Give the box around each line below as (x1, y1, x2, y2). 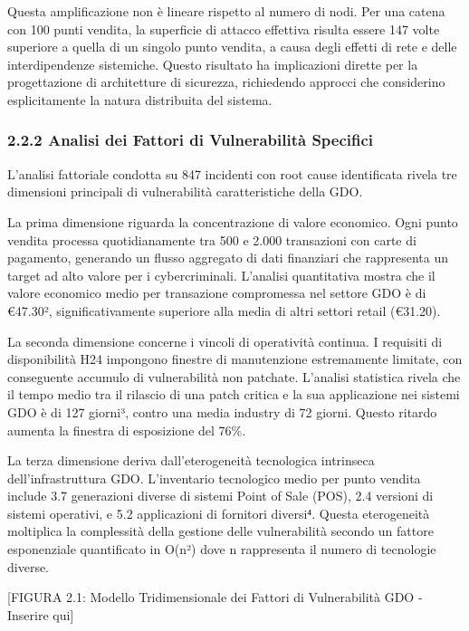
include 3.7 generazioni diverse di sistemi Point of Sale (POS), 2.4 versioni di (7, 486, 434, 505)
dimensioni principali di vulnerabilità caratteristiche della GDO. (7, 182, 363, 201)
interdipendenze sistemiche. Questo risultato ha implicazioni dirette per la (7, 54, 418, 73)
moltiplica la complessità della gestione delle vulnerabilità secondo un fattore (7, 521, 434, 540)
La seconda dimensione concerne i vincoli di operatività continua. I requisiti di (7, 331, 443, 350)
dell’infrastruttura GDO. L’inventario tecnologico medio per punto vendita (7, 468, 421, 487)
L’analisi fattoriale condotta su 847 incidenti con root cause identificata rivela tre (7, 164, 457, 183)
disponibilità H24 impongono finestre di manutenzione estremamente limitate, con (7, 349, 463, 368)
